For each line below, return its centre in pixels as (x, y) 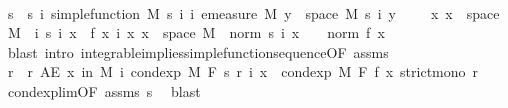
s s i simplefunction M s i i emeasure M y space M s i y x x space (253, 12)
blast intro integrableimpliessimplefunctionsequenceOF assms (198, 51)
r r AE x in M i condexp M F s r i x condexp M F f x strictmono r (243, 71)
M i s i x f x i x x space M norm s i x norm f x (196, 32)
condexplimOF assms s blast (104, 90)
